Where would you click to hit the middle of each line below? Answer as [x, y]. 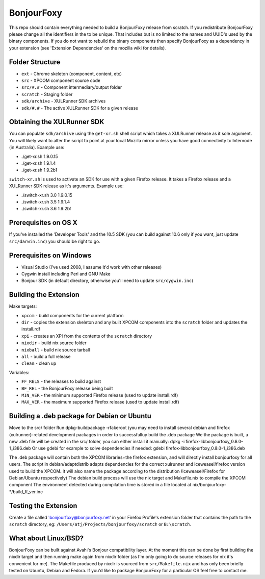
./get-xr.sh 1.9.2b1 [39, 170]
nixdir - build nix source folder [54, 343]
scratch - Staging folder [47, 94]
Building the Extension [44, 295]
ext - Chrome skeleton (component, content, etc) [72, 74]
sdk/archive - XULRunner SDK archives [64, 101]
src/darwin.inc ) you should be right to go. [55, 241]
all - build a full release [46, 357]
